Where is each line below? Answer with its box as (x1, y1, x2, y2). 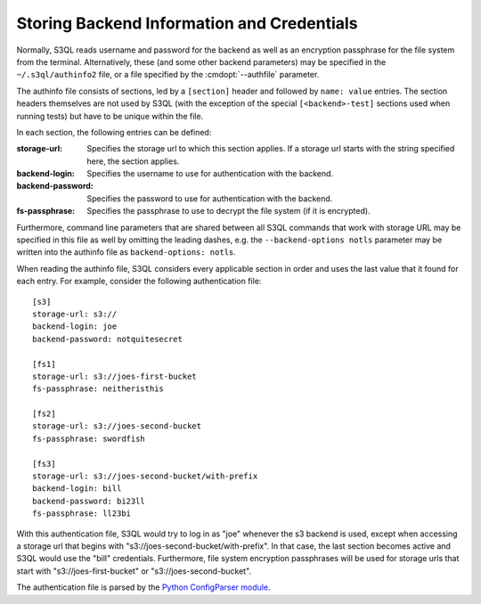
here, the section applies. (86, 156, 180, 167)
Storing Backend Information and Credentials (16, 13, 358, 33)
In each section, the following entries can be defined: (16, 127, 212, 137)
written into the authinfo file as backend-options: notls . (16, 247, 236, 257)
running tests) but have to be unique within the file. (16, 110, 204, 121)
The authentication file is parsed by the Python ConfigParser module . (16, 582, 271, 592)
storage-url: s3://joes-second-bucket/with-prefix (32, 471, 258, 481)
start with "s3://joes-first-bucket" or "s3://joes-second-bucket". (16, 566, 252, 576)
